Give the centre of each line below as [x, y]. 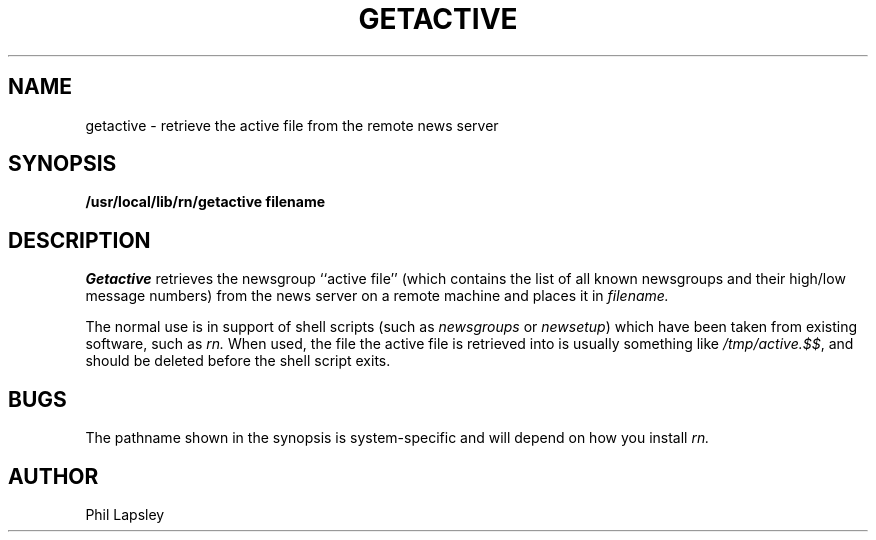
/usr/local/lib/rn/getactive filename [205, 202]
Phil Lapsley [125, 514]
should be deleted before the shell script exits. [238, 361]
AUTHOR [53, 476]
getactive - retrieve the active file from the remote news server [292, 125]
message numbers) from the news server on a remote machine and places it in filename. [377, 296]
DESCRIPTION [79, 240]
